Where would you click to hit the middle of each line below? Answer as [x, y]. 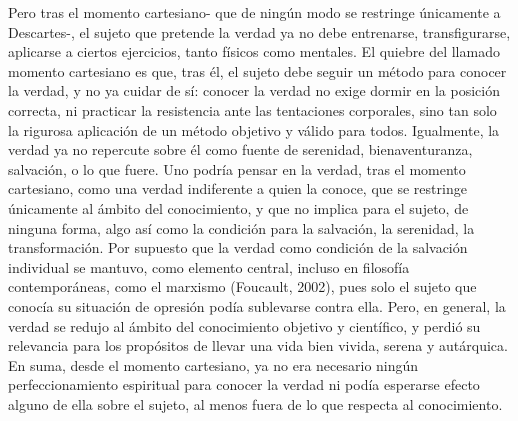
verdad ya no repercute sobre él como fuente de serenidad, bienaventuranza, [240, 149]
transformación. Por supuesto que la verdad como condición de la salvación [238, 247]
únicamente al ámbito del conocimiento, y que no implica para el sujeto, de [238, 207]
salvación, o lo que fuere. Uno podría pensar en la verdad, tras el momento [237, 168]
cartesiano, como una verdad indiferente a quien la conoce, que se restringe [237, 188]
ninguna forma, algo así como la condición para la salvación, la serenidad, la [241, 227]
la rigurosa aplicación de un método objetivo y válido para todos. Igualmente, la [254, 129]
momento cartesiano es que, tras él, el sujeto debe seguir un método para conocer [257, 70]
